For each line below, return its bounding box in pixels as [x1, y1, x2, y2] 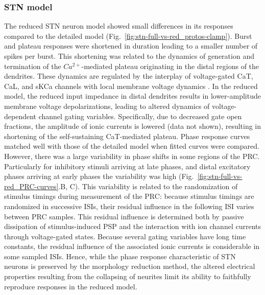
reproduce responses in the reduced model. [4, 281, 137, 291]
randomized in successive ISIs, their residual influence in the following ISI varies [4, 200, 254, 211]
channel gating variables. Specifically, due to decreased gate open [38, 110, 242, 121]
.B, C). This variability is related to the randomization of [58, 180, 238, 191]
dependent [4, 110, 37, 121]
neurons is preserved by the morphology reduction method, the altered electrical [4, 261, 255, 271]
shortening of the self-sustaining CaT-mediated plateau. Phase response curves [4, 130, 250, 141]
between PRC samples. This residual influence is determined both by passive [4, 211, 244, 221]
